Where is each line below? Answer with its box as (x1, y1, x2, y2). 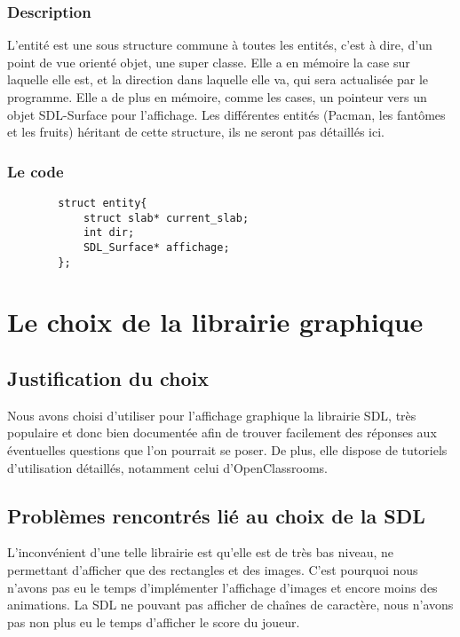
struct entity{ (58, 197, 147, 209)
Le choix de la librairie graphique (7, 303, 424, 340)
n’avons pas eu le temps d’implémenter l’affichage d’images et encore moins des (7, 578, 438, 596)
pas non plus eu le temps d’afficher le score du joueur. (7, 612, 300, 631)
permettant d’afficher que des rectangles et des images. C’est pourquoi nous (7, 561, 418, 579)
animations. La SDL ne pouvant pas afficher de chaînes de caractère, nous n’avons (7, 595, 454, 614)
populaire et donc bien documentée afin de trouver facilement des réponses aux (7, 423, 437, 442)
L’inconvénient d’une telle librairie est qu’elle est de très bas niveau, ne (7, 543, 393, 562)
